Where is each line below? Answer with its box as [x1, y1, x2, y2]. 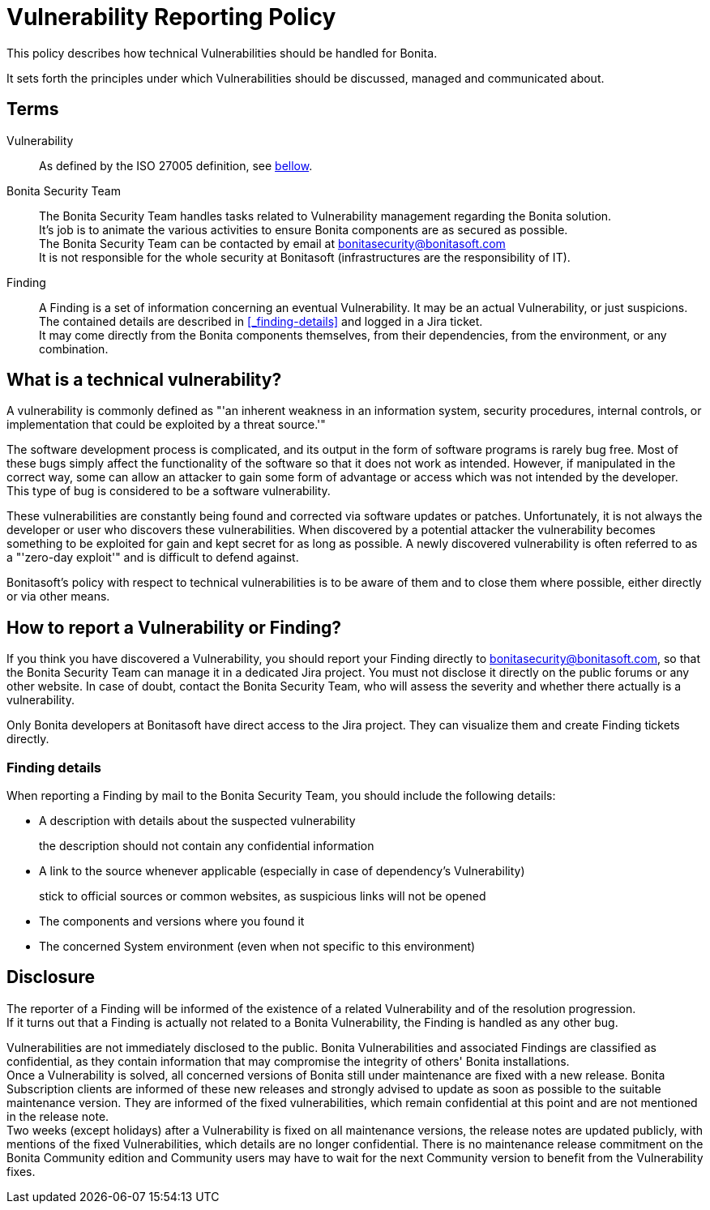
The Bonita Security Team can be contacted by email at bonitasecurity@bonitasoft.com [39, 236, 506, 250]
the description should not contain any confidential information [39, 839, 374, 853]
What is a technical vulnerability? [6, 370, 282, 391]
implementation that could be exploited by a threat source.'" [6, 417, 326, 432]
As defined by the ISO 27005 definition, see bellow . [39, 158, 313, 173]
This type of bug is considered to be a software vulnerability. [6, 484, 331, 498]
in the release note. [6, 1109, 109, 1123]
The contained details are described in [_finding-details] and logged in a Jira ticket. [39, 314, 483, 328]
